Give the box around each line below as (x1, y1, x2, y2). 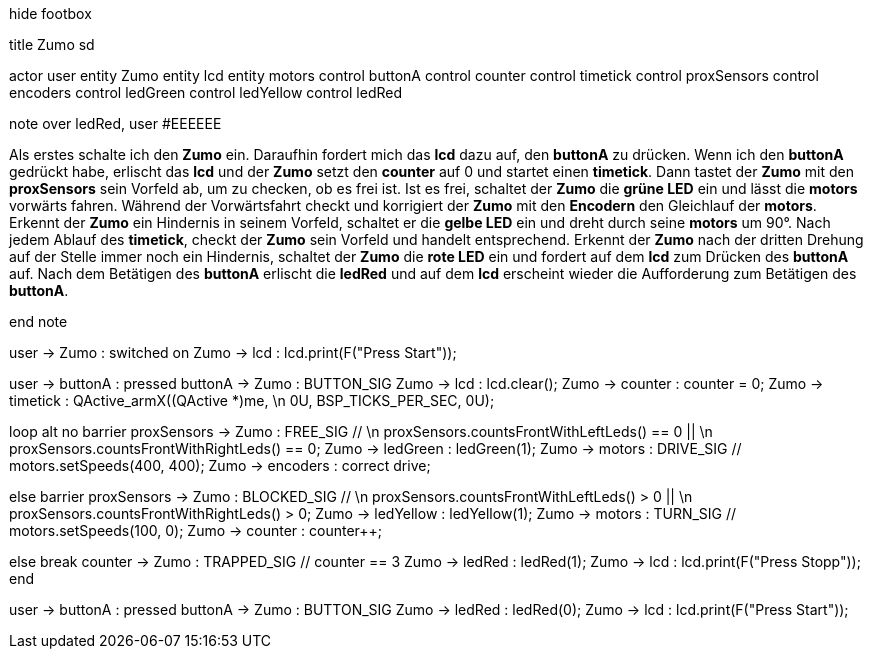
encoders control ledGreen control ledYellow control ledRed (9, 84, 403, 101)
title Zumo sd (9, 36, 95, 53)
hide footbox (9, 5, 92, 22)
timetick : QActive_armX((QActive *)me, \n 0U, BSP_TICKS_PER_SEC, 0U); (9, 392, 495, 409)
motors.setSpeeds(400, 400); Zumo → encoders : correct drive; (9, 457, 431, 474)
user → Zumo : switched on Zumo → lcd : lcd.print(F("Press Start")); (9, 344, 457, 361)
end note (9, 313, 68, 330)
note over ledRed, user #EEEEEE (9, 115, 222, 132)
